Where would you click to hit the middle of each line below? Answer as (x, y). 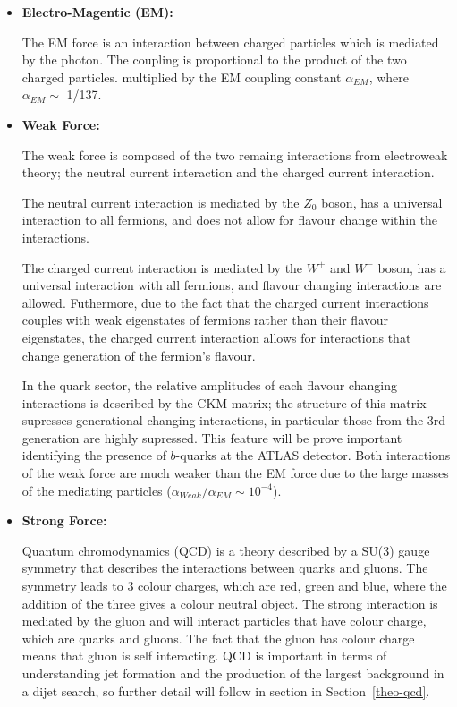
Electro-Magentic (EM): (97, 12)
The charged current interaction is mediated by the (162, 267)
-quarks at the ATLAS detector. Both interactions (313, 455)
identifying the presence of (94, 455)
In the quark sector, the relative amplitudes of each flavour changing (209, 385)
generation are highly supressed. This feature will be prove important (212, 437)
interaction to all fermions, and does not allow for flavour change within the (230, 220)
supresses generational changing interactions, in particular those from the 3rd (234, 420)
